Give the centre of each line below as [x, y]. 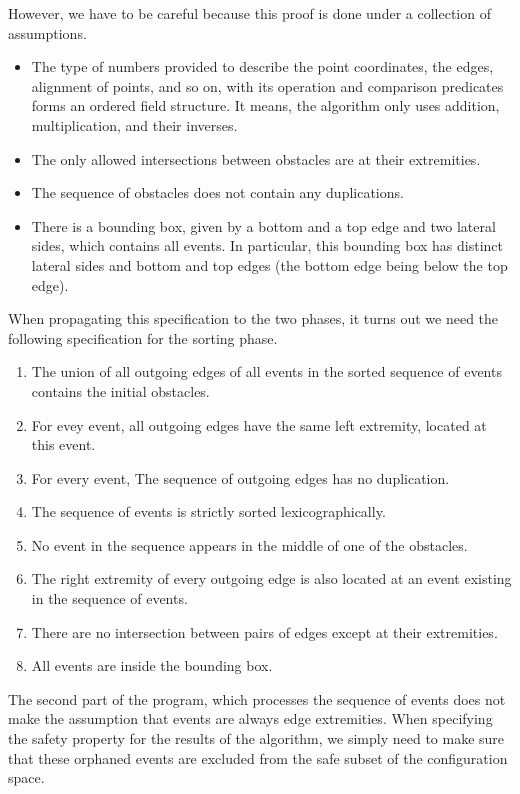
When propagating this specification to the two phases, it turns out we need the [253, 318]
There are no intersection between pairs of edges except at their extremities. [264, 631]
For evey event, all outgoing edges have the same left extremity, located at [259, 424]
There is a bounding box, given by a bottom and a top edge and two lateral [263, 225]
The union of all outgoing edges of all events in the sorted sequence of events [266, 371]
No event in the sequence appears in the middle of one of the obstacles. [249, 544]
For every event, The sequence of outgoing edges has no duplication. [240, 477]
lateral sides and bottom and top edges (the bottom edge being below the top [269, 264]
